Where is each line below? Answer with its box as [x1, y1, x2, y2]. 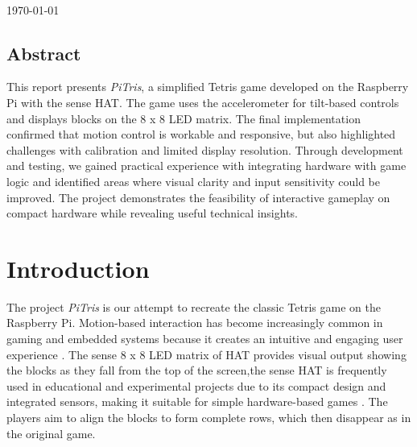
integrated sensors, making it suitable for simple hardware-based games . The [6, 393, 388, 410]
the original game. [6, 424, 96, 441]
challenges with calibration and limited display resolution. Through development [6, 141, 403, 158]
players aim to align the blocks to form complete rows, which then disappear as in [6, 409, 411, 426]
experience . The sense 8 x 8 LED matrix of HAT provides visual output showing [6, 346, 407, 362]
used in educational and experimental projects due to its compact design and [6, 377, 386, 394]
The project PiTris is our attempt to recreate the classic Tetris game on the [6, 298, 381, 315]
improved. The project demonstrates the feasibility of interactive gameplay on [6, 188, 390, 205]
